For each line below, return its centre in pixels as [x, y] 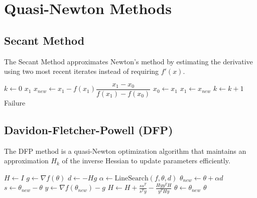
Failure [15, 102]
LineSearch [132, 178]
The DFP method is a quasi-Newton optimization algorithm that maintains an [125, 151]
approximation [26, 161]
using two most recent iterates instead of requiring [82, 71]
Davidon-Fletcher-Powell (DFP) [89, 129]
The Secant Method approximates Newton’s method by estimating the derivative [128, 61]
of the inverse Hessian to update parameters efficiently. [146, 161]
